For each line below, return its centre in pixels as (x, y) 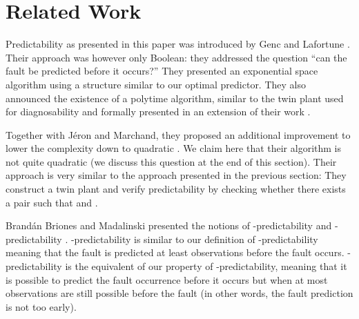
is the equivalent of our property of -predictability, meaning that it (206, 266)
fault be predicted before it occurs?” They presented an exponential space (162, 71)
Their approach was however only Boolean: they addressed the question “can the (176, 57)
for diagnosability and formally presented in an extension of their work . (158, 112)
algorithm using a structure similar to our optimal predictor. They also (156, 84)
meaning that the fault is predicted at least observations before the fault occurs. (175, 252)
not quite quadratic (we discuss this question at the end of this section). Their (171, 161)
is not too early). (41, 306)
